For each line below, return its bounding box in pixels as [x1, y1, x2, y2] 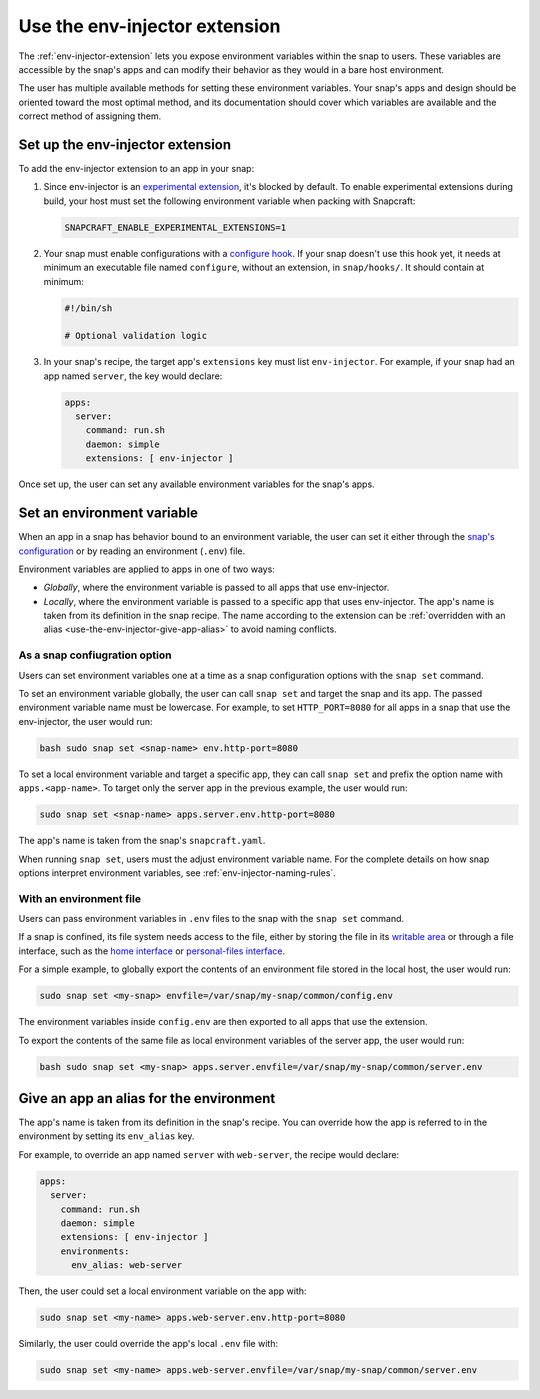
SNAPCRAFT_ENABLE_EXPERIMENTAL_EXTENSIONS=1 [64, 221, 287, 233]
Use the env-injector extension [18, 15, 281, 37]
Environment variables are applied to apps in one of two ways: [18, 563, 275, 575]
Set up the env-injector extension [18, 136, 232, 153]
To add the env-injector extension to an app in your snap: [18, 163, 255, 175]
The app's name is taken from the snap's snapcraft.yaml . [18, 835, 266, 847]
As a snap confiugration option [18, 648, 172, 662]
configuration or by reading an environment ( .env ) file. [18, 545, 245, 557]
